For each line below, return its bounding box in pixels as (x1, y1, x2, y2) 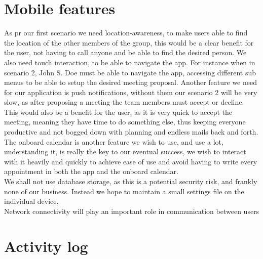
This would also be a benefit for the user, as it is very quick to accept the (4, 106, 233, 117)
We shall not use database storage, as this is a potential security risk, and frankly (4, 176, 257, 187)
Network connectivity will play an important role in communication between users (4, 205, 259, 216)
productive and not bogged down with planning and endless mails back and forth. (4, 126, 258, 137)
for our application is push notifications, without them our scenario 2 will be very (4, 87, 257, 97)
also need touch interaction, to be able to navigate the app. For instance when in (4, 57, 255, 67)
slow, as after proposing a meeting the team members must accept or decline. (4, 97, 244, 107)
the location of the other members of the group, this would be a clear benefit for (4, 37, 254, 48)
